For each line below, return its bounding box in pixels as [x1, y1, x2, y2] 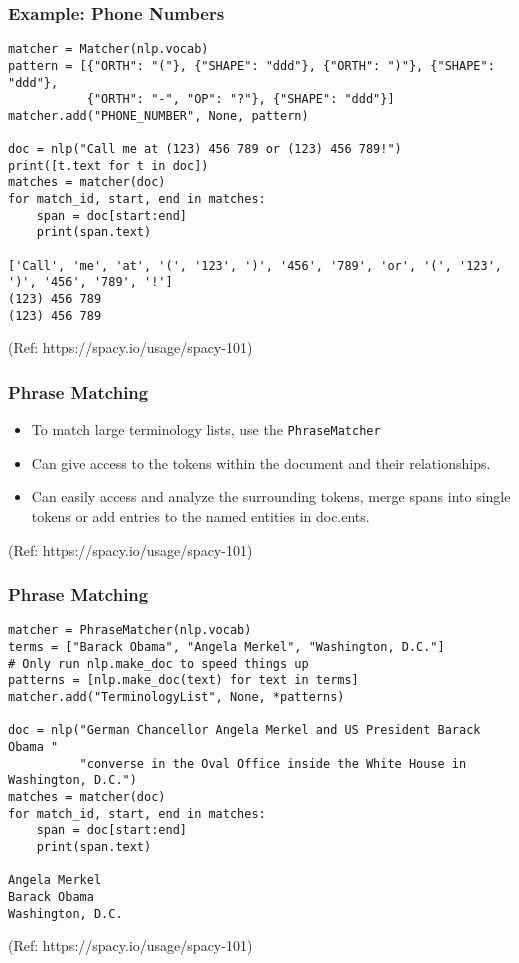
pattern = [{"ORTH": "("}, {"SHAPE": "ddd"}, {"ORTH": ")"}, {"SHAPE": [8, 58, 495, 73]
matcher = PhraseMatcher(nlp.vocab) [8, 623, 252, 638]
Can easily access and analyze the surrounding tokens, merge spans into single [31, 486, 511, 507]
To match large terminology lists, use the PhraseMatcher [31, 419, 381, 440]
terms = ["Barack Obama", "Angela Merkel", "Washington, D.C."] [8, 640, 445, 655]
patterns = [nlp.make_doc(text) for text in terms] [8, 673, 359, 688]
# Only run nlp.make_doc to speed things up [8, 656, 309, 671]
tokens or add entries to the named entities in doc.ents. [31, 506, 370, 527]
